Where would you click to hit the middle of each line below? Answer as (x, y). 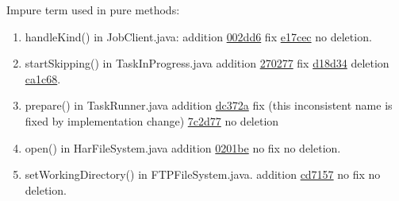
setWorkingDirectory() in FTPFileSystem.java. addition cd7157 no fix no (203, 174)
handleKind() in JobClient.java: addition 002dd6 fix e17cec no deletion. (198, 36)
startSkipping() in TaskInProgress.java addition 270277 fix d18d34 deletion (207, 63)
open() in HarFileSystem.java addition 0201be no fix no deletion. (183, 147)
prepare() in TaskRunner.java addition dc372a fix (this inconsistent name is (209, 105)
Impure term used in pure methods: (93, 10)
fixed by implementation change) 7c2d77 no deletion (152, 120)
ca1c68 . (43, 78)
